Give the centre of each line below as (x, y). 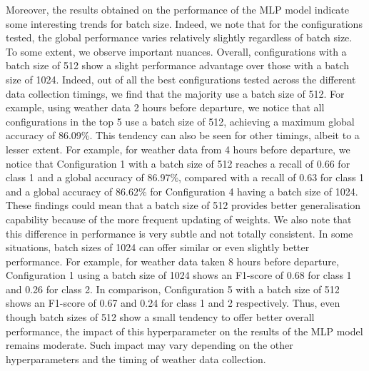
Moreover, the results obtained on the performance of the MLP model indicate (178, 9)
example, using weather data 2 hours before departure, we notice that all (165, 107)
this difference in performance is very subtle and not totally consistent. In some (180, 233)
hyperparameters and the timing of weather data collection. (136, 359)
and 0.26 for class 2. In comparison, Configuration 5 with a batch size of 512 (173, 289)
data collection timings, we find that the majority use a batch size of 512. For (175, 93)
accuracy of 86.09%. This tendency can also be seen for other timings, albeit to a (183, 135)
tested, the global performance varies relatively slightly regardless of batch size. (179, 37)
